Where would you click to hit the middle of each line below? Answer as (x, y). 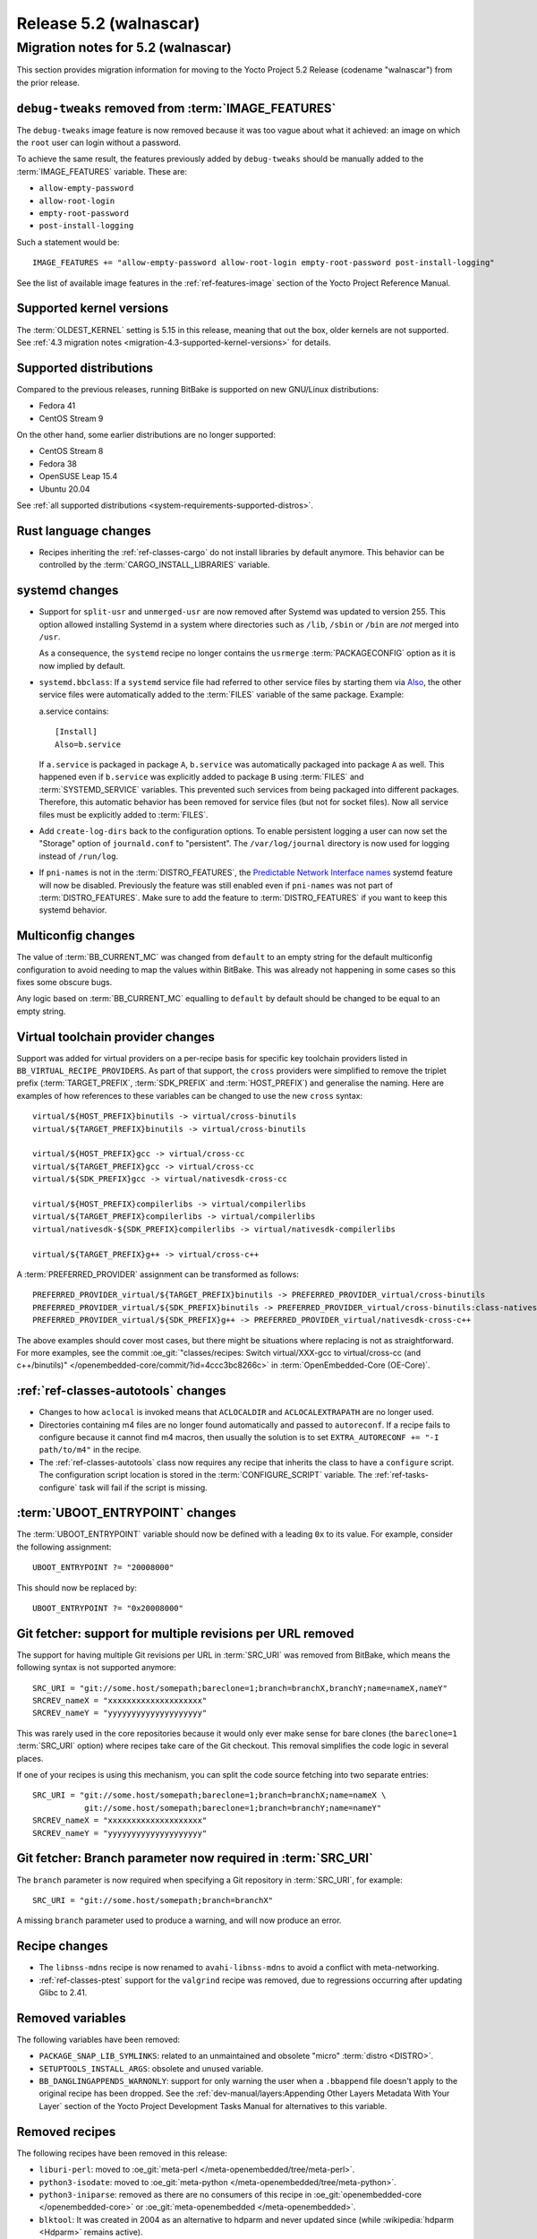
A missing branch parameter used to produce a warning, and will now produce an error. (179, 1920)
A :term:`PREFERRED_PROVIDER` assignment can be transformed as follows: (158, 1274)
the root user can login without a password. (99, 142)
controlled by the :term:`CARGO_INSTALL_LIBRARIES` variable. (154, 565)
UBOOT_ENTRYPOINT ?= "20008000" (103, 1568)
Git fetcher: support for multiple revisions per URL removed (185, 1633)
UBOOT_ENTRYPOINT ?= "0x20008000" (108, 1608)
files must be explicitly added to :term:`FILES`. (124, 814)
